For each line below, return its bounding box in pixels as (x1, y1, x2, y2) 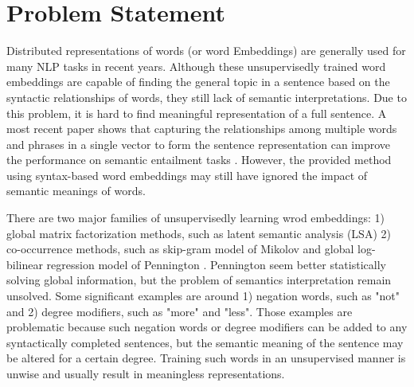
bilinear (6, 256, 43, 272)
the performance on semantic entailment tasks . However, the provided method (6, 151, 392, 168)
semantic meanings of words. (6, 182, 146, 199)
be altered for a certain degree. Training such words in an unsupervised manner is (6, 350, 406, 366)
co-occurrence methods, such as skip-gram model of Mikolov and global (6, 240, 354, 257)
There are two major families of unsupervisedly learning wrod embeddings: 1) (6, 209, 385, 226)
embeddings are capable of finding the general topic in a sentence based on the (6, 73, 390, 90)
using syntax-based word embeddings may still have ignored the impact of (6, 166, 368, 183)
